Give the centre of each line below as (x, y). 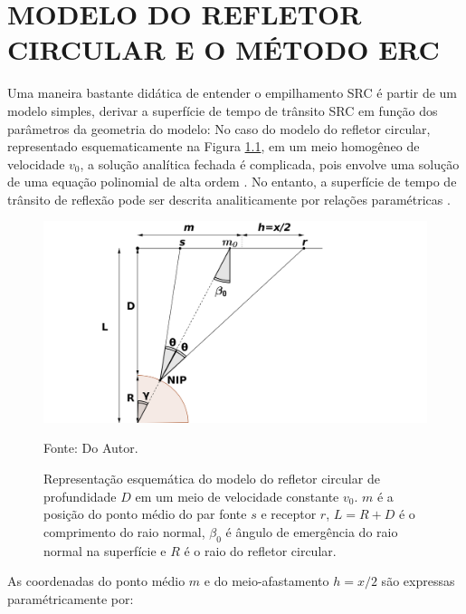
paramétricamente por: (71, 598)
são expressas (418, 581)
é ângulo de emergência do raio (312, 531)
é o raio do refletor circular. (260, 550)
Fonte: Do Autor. (91, 448)
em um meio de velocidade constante (237, 496)
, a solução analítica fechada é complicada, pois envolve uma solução (270, 163)
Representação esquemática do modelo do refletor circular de (212, 478)
